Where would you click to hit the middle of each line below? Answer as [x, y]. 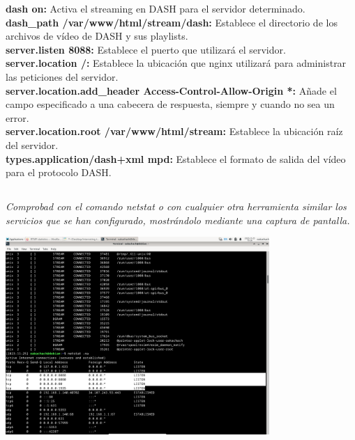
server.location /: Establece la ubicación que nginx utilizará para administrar [176, 63]
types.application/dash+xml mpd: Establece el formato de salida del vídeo [176, 158]
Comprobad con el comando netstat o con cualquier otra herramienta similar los [176, 206]
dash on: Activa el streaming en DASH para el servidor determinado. [156, 8]
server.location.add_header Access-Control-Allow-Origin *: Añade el [171, 90]
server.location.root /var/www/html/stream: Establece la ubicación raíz [174, 131]
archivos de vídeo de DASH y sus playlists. [97, 36]
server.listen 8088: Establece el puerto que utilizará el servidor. [146, 49]
